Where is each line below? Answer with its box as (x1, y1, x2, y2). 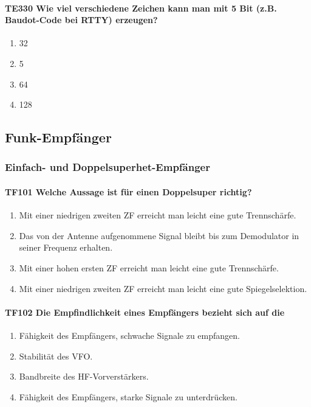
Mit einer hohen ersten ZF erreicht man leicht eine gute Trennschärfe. (19, 261, 279, 274)
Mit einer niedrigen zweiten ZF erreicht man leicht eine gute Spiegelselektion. (19, 282, 307, 294)
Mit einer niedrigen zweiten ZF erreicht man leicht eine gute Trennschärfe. (19, 209, 296, 221)
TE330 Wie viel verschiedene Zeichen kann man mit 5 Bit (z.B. (5, 1, 277, 14)
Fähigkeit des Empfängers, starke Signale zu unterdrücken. (19, 390, 238, 403)
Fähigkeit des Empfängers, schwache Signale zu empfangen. (19, 329, 240, 341)
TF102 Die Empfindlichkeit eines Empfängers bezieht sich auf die (5, 305, 285, 318)
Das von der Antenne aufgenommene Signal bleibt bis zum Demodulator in (19, 229, 299, 242)
